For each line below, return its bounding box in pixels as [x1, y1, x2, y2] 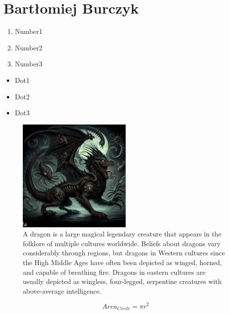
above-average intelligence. [23, 285, 101, 296]
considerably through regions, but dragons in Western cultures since [23, 248, 225, 258]
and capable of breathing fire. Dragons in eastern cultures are [23, 267, 206, 277]
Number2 [15, 42, 43, 52]
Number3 [15, 59, 43, 69]
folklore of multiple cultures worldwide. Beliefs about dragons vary [23, 238, 221, 248]
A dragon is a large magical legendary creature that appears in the [23, 229, 222, 239]
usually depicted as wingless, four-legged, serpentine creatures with [23, 276, 222, 286]
